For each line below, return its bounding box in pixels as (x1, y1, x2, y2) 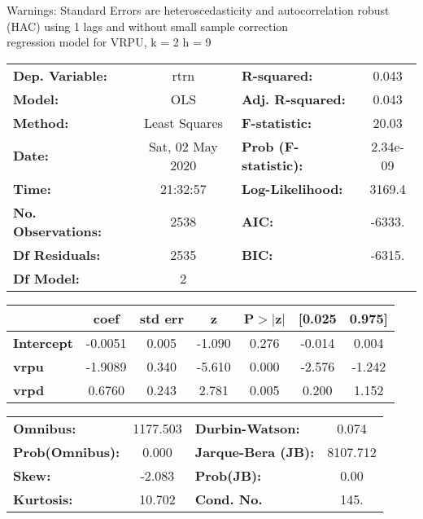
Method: (13, 112, 69, 132)
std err (139, 308, 184, 328)
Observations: (13, 221, 102, 240)
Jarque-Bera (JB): (194, 442, 315, 461)
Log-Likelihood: (241, 178, 343, 198)
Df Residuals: (13, 244, 101, 264)
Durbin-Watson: (194, 418, 300, 438)
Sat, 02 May (148, 136, 218, 156)
